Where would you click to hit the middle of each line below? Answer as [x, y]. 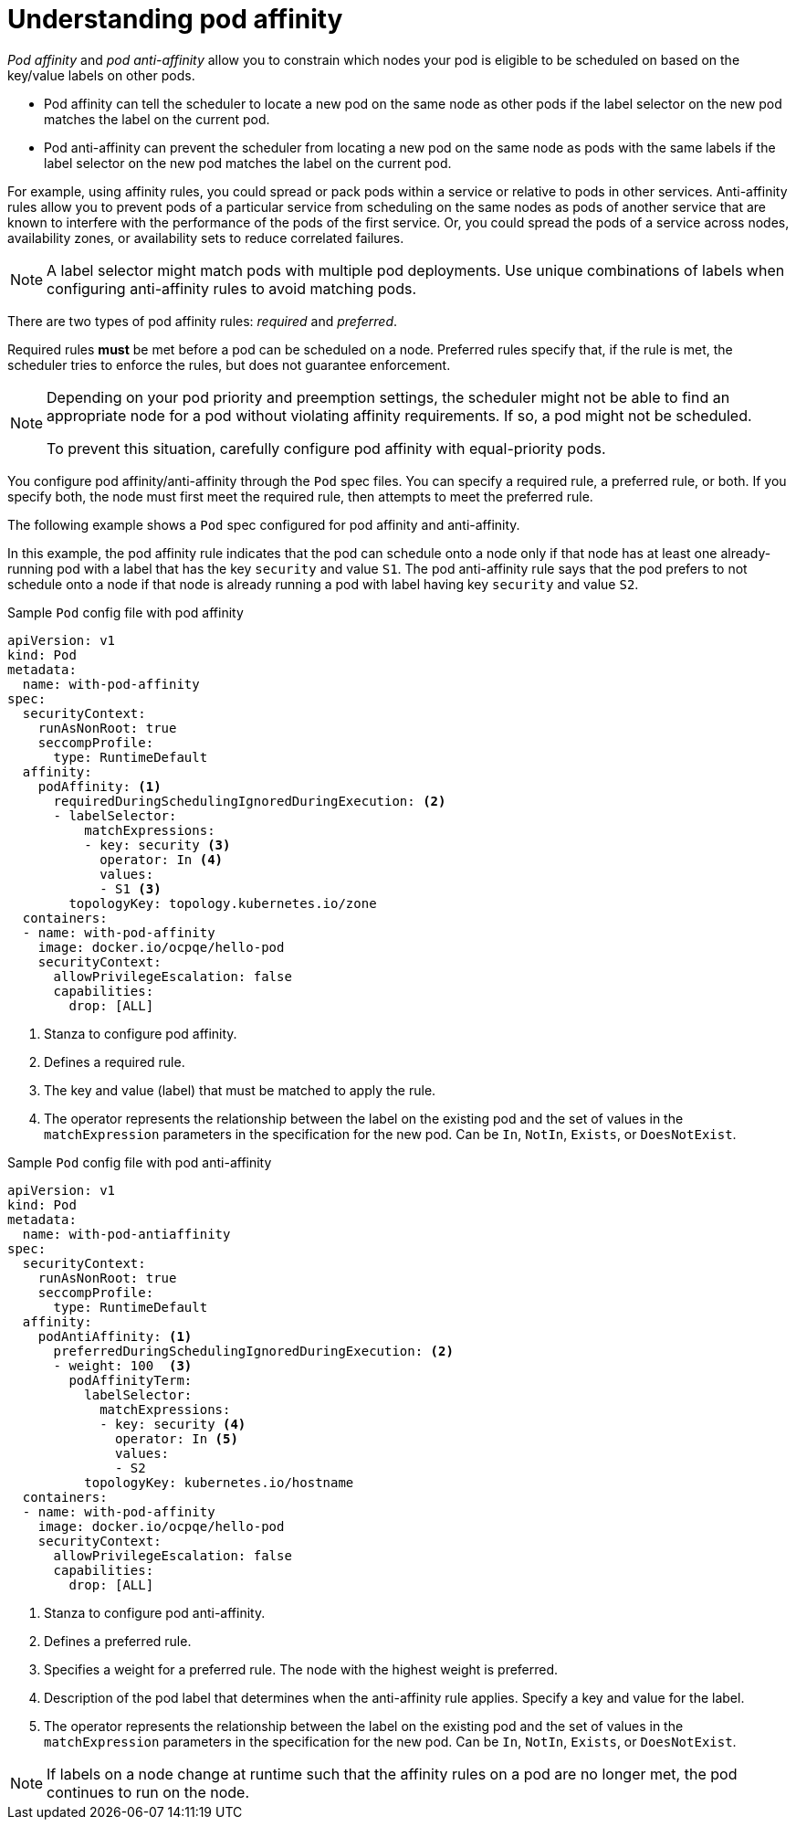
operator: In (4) [162, 859]
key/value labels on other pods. [101, 75]
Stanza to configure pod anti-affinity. [155, 1612]
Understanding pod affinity [175, 19]
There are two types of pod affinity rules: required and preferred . [203, 321]
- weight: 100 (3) [123, 1365]
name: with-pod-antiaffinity [126, 1234]
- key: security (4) [173, 1424]
